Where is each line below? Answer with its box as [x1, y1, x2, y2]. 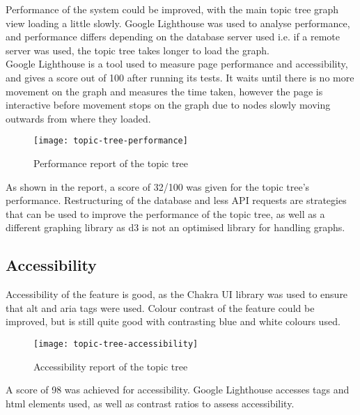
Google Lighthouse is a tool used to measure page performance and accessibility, [6, 56, 348, 71]
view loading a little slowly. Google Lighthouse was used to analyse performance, [6, 15, 350, 30]
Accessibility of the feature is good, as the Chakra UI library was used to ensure [6, 287, 348, 302]
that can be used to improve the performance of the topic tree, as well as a [6, 206, 325, 221]
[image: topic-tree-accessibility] [33, 338, 198, 349]
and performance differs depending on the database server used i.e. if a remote [6, 29, 341, 44]
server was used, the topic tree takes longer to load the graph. [6, 42, 269, 57]
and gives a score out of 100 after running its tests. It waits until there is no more [6, 70, 354, 84]
